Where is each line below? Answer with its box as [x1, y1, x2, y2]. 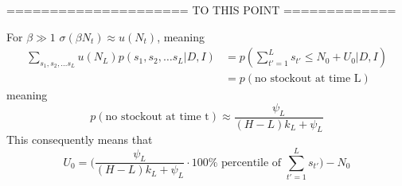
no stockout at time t [105, 111, 209, 123]
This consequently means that [6, 131, 153, 148]
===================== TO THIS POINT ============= [6, 2, 396, 17]
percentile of [221, 157, 282, 169]
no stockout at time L [255, 73, 361, 85]
